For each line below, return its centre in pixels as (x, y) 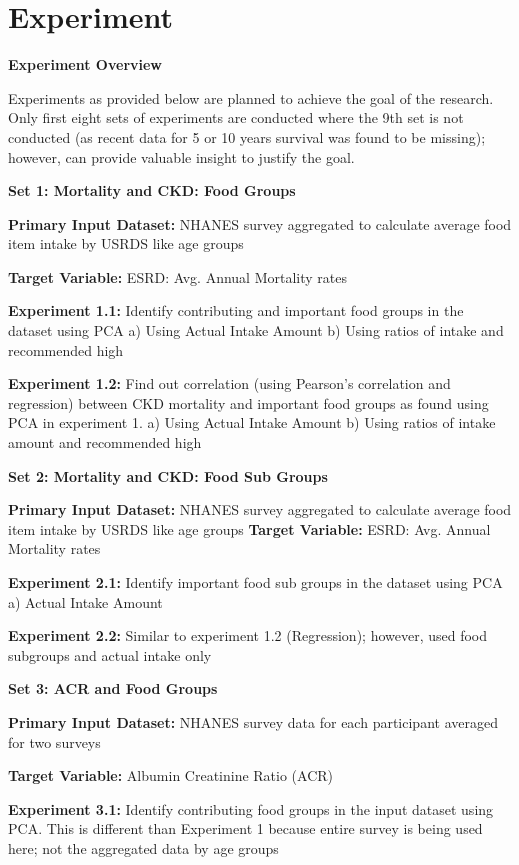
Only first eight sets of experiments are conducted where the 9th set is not (236, 117)
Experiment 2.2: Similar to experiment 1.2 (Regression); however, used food (248, 635)
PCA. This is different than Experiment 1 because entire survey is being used (245, 828)
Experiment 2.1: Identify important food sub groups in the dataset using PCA (255, 582)
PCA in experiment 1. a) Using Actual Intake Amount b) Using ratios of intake (252, 422)
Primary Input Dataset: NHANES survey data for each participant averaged (253, 721)
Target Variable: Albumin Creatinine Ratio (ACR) (171, 775)
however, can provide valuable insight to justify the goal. (181, 156)
